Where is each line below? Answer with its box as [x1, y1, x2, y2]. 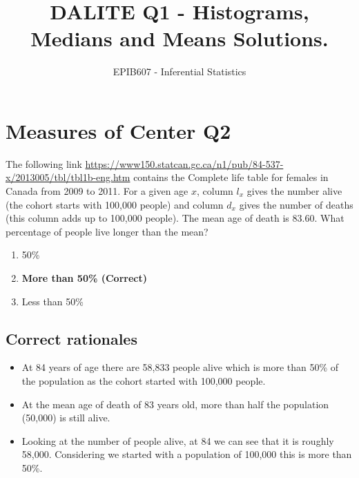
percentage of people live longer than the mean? [6, 224, 208, 238]
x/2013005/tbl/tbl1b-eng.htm [6, 170, 130, 184]
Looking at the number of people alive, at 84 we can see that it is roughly [21, 433, 334, 448]
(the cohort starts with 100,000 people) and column [6, 197, 224, 211]
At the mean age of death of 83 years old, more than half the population [21, 396, 329, 411]
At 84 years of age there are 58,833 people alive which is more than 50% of [21, 360, 339, 374]
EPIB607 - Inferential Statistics [113, 64, 246, 79]
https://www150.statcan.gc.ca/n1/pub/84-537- [85, 156, 284, 171]
